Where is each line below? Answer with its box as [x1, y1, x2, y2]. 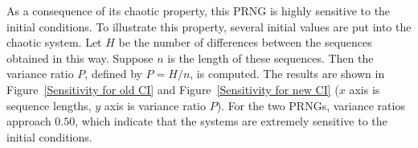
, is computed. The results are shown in [190, 65, 385, 82]
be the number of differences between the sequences [118, 34, 372, 51]
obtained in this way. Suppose [6, 49, 154, 66]
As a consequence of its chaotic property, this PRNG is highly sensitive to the [6, 2, 391, 18]
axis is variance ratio [104, 97, 206, 113]
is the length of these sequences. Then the [167, 49, 374, 66]
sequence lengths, [6, 97, 92, 113]
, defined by [84, 65, 142, 82]
